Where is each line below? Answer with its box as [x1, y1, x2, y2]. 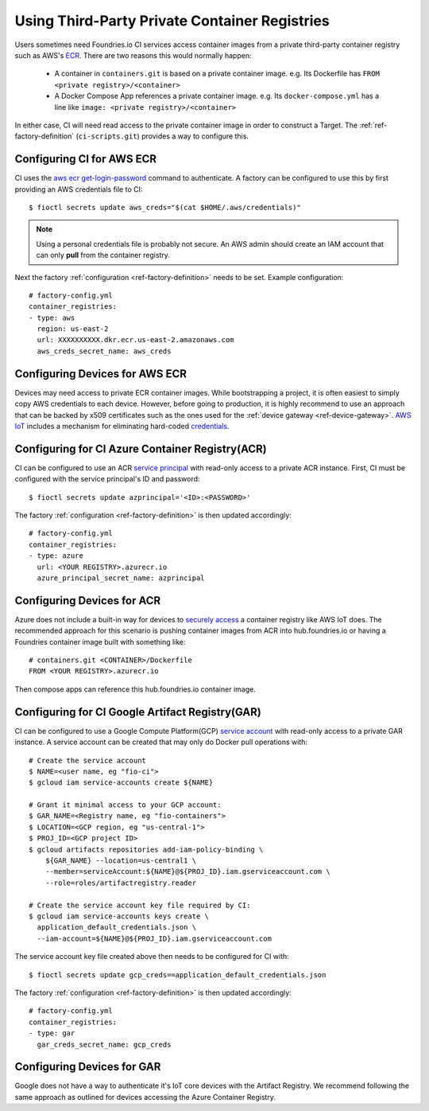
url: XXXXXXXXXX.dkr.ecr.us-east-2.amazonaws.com [37, 335, 234, 345]
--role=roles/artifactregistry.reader [44, 878, 197, 887]
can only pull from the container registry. [36, 251, 171, 260]
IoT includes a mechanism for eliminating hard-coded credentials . [14, 421, 230, 431]
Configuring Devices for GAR [14, 1060, 161, 1074]
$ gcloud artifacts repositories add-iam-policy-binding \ [29, 844, 264, 854]
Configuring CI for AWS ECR [14, 152, 157, 166]
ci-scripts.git [78, 132, 138, 141]
